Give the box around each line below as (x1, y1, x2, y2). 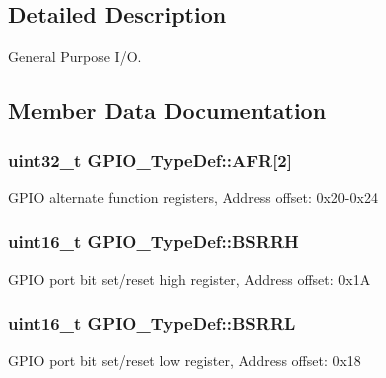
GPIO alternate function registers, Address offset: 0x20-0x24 (8, 186, 378, 207)
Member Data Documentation (8, 95, 327, 126)
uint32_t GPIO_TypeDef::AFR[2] (8, 147, 292, 172)
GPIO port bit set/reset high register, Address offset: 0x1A (8, 268, 371, 289)
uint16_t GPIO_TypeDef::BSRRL (8, 311, 296, 336)
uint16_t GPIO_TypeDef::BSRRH (8, 229, 299, 254)
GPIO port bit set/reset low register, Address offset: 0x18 (8, 350, 361, 371)
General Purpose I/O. (8, 46, 142, 67)
